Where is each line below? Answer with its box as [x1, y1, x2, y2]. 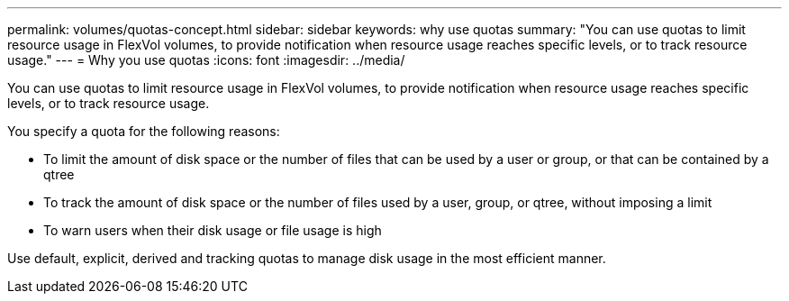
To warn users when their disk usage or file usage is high [43, 223, 382, 238]
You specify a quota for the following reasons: [7, 123, 280, 139]
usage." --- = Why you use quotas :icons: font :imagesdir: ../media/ [7, 52, 405, 68]
